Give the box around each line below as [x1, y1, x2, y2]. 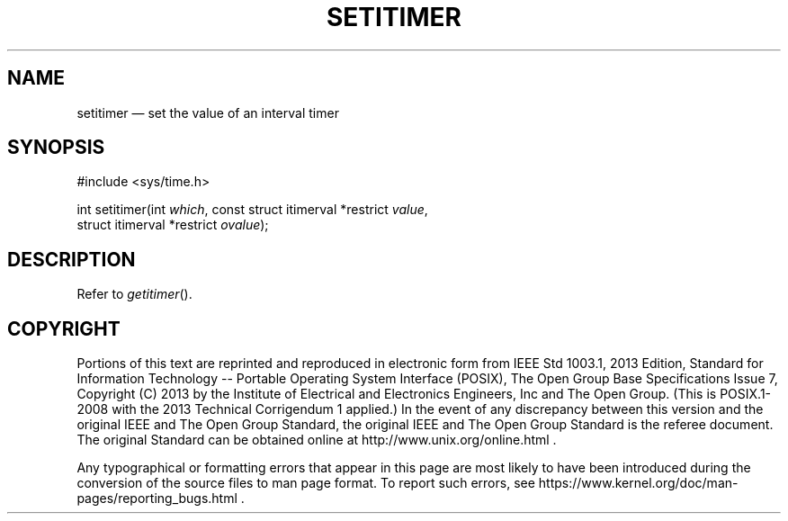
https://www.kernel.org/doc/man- [538, 475, 739, 491]
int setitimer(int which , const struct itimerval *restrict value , [76, 202, 428, 218]
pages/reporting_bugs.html [76, 490, 237, 507]
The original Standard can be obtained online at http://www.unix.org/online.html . [76, 432, 557, 448]
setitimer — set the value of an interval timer [76, 104, 339, 121]
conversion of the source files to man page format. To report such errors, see [76, 475, 535, 491]
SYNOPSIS [7, 136, 105, 159]
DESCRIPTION [7, 247, 136, 271]
